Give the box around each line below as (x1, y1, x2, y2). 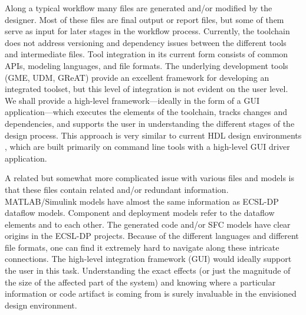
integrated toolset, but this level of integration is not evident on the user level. (5, 83, 288, 95)
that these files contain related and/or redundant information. (5, 183, 229, 195)
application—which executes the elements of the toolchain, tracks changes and (5, 106, 288, 118)
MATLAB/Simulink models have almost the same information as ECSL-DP (5, 195, 279, 207)
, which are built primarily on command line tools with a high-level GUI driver (5, 140, 290, 153)
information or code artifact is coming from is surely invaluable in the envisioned (5, 287, 297, 300)
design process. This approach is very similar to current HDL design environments (5, 129, 302, 141)
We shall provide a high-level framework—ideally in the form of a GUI (5, 94, 260, 106)
